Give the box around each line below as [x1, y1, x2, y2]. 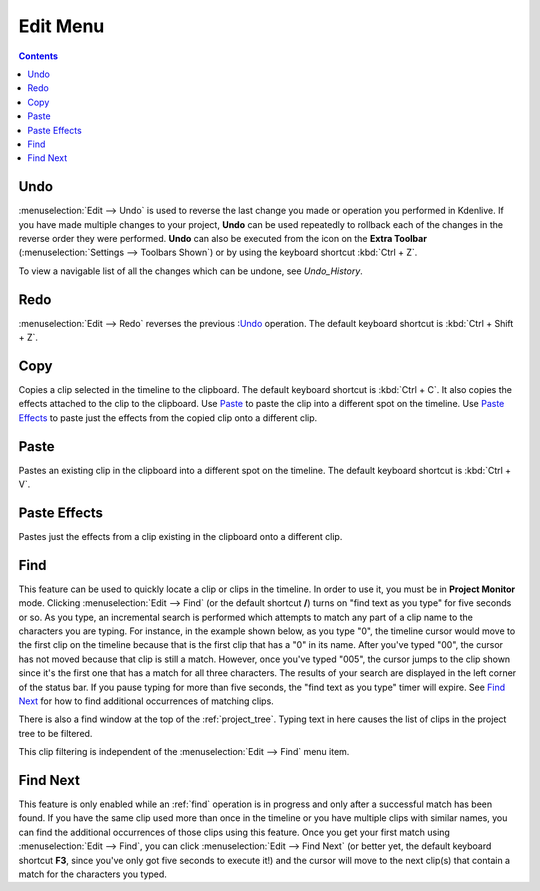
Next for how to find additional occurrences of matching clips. [18, 695, 274, 707]
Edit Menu [18, 15, 105, 37]
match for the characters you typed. [18, 868, 167, 880]
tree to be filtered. [18, 727, 93, 739]
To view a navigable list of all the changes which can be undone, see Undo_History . [18, 265, 364, 277]
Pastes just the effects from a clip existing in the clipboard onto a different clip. [18, 530, 343, 542]
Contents [18, 50, 59, 62]
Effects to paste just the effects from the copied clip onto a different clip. [18, 411, 318, 424]
